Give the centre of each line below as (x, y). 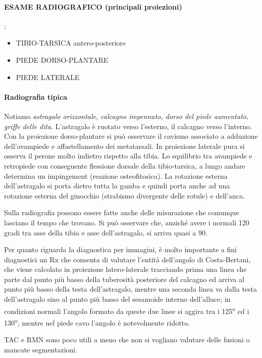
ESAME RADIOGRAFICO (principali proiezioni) (93, 6)
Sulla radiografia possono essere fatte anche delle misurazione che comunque (122, 212)
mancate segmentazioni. (41, 349)
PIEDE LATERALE (48, 77)
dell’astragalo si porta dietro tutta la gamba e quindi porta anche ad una (117, 186)
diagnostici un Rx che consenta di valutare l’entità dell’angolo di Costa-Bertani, (127, 259)
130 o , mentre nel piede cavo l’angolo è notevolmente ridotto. (97, 322)
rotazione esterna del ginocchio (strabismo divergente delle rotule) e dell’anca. (124, 195)
